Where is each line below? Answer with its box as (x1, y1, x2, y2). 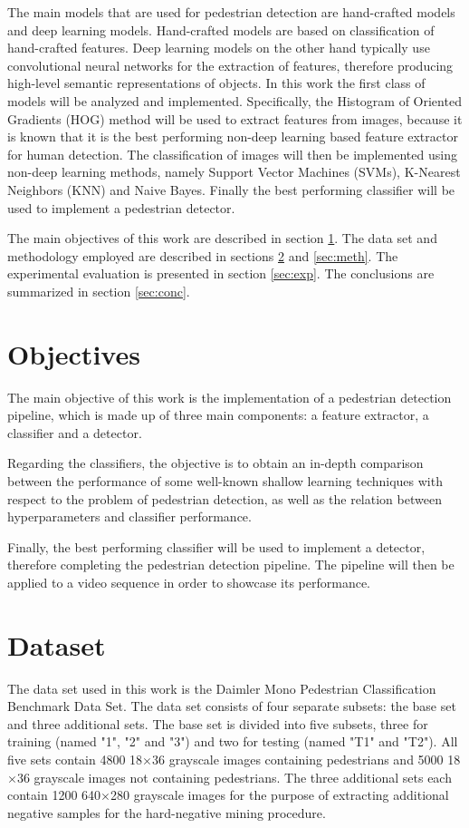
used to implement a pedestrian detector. (7, 198, 235, 217)
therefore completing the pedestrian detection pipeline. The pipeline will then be (7, 555, 455, 574)
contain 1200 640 (7, 785, 101, 804)
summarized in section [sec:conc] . (7, 281, 190, 300)
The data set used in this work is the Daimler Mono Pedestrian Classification (7, 678, 436, 697)
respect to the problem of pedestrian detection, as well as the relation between (7, 489, 442, 508)
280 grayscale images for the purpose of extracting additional (110, 785, 449, 804)
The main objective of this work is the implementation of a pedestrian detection (7, 387, 452, 406)
